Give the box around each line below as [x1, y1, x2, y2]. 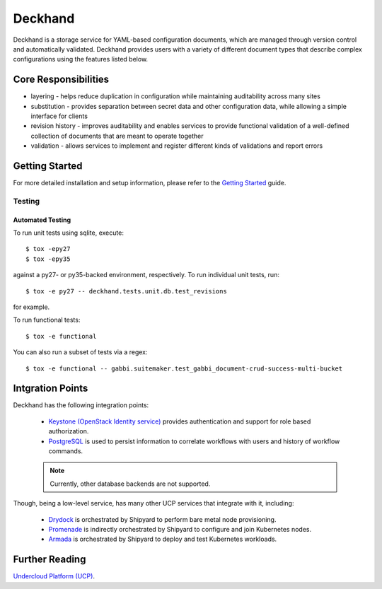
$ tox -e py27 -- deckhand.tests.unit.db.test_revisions [25, 287, 228, 295]
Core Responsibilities [13, 74, 110, 86]
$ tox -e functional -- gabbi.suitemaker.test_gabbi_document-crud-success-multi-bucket [25, 364, 343, 373]
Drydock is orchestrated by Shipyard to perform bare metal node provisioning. [48, 515, 277, 523]
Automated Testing [13, 216, 71, 224]
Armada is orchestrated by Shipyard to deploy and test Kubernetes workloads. [48, 535, 277, 544]
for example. [13, 303, 50, 311]
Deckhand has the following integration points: [13, 401, 149, 409]
